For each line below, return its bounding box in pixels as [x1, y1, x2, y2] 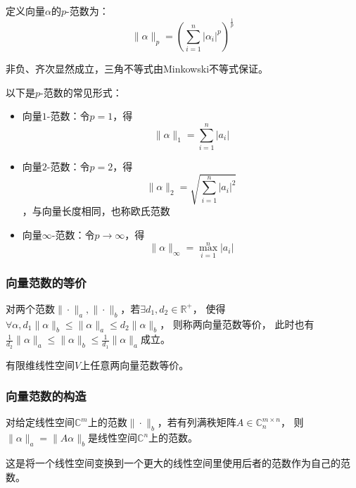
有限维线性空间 [6, 357, 75, 372]
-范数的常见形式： [40, 85, 122, 99]
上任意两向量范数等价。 [80, 357, 189, 372]
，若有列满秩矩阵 [157, 415, 236, 430]
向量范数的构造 [6, 387, 87, 405]
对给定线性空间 [6, 415, 75, 430]
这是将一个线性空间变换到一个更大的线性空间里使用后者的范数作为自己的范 [6, 456, 350, 470]
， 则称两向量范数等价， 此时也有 [160, 316, 314, 331]
